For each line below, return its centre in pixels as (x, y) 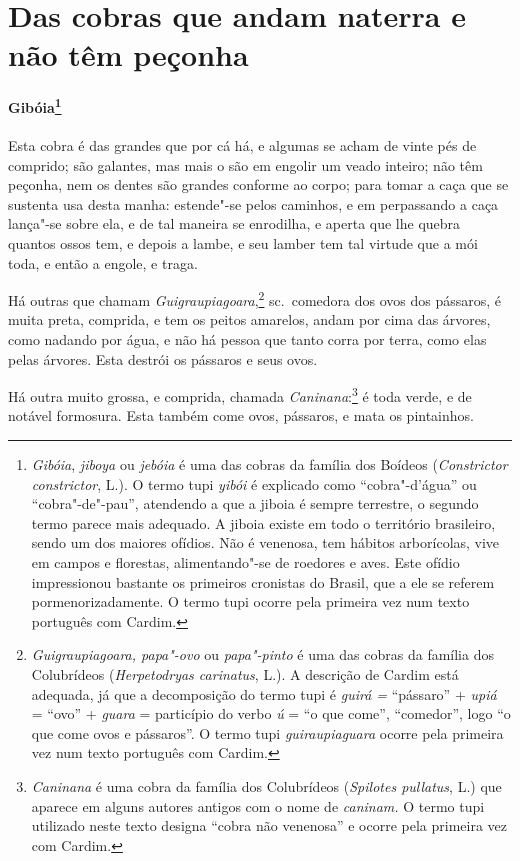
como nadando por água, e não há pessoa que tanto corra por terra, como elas (247, 339)
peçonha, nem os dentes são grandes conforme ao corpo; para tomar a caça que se (258, 184)
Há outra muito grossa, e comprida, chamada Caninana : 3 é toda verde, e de (240, 394)
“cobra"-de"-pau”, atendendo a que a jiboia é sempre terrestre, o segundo (255, 503)
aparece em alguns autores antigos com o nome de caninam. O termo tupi (258, 805)
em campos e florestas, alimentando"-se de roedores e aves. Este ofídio (245, 562)
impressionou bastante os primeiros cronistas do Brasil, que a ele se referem (263, 581)
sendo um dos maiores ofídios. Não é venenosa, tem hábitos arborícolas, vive (265, 542)
